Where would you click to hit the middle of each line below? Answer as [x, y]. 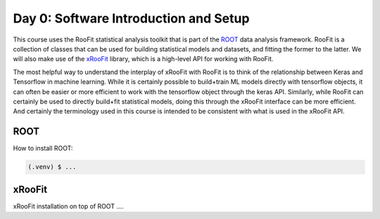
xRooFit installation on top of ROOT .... [68, 206]
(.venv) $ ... [52, 167]
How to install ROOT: [43, 149]
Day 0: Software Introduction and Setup [131, 18]
